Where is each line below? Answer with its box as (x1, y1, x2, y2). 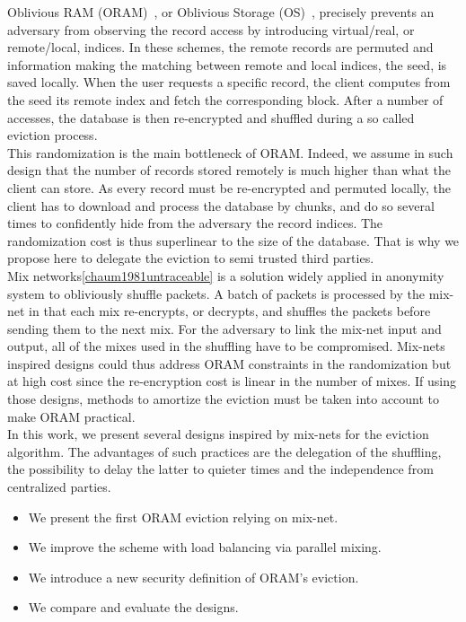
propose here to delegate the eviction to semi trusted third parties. (7, 249, 374, 267)
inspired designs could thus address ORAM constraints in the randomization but (7, 354, 452, 372)
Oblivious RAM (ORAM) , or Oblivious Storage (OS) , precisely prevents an (7, 3, 435, 21)
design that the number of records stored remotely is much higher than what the (7, 161, 452, 180)
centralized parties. (7, 477, 111, 496)
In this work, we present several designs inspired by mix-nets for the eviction (7, 425, 429, 443)
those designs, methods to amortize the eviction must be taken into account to (7, 390, 440, 408)
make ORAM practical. (7, 407, 136, 425)
